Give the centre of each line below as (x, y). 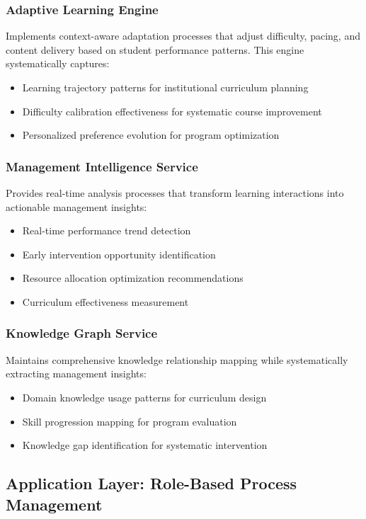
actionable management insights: (76, 206)
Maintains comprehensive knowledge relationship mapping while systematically (177, 359)
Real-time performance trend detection (107, 230)
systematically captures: (58, 63)
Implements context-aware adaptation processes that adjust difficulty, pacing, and (183, 36)
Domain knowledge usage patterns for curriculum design (144, 397)
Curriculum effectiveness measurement (105, 301)
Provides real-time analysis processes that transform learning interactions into (175, 193)
